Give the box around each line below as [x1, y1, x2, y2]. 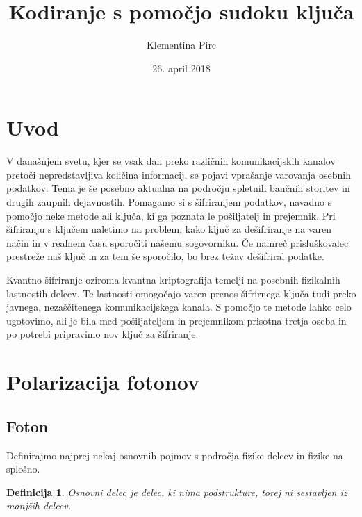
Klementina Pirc [146, 38, 217, 52]
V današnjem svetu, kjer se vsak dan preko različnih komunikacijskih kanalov [6, 154, 336, 168]
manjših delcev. [6, 498, 72, 513]
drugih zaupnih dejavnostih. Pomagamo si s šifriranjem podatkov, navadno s [6, 195, 332, 209]
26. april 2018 [152, 60, 211, 75]
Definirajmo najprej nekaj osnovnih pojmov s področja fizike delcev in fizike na [6, 448, 343, 462]
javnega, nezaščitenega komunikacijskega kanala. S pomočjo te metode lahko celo [6, 299, 352, 314]
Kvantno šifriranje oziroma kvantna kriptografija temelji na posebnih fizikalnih [6, 272, 340, 286]
